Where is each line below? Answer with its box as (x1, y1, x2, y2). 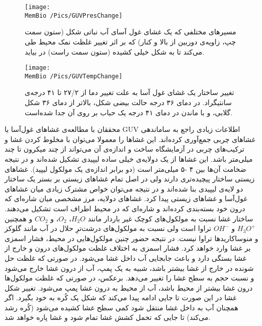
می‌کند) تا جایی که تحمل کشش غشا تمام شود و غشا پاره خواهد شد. (5, 312, 211, 322)
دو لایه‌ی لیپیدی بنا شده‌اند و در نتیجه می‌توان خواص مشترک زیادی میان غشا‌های (5, 183, 243, 194)
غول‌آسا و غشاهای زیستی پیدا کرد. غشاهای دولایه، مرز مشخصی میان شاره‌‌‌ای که (5, 193, 247, 204)
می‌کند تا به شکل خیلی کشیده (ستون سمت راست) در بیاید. (25, 46, 204, 57)
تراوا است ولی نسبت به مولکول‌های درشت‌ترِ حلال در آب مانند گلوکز (5, 223, 212, 234)
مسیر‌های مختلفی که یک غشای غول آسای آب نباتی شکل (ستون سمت (25, 26, 236, 37)
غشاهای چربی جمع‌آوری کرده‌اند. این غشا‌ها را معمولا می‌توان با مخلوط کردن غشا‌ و (5, 133, 255, 144)
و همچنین (5, 213, 33, 223)
